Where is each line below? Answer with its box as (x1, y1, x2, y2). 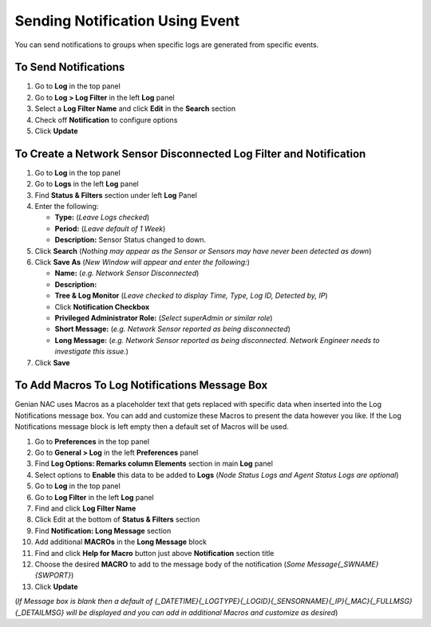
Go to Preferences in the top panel (34, 436, 150, 446)
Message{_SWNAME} (306, 559, 379, 569)
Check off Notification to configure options (34, 115, 178, 124)
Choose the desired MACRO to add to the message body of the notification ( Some (34, 559, 306, 569)
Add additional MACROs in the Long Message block (34, 537, 208, 546)
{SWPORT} (34, 570, 72, 580)
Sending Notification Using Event (14, 12, 240, 30)
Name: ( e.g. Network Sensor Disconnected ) (54, 268, 200, 278)
